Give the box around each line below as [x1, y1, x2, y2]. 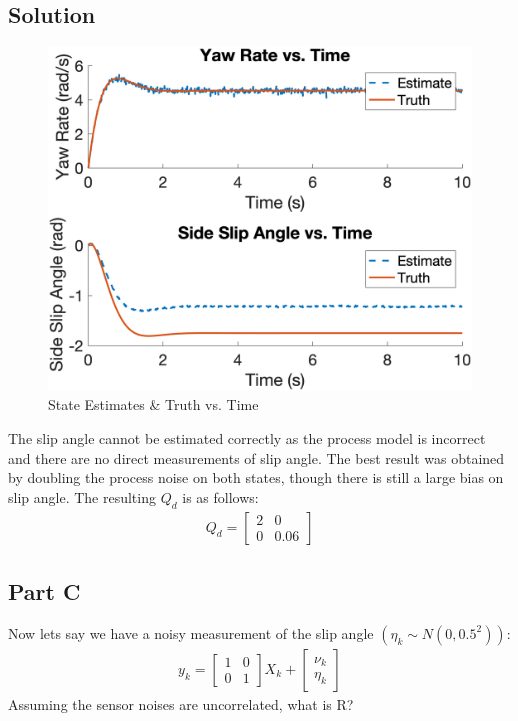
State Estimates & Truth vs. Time [48, 394, 259, 415]
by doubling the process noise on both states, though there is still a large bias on [8, 467, 504, 488]
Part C [8, 576, 81, 607]
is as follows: [182, 486, 259, 507]
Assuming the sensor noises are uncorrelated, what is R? [8, 693, 354, 714]
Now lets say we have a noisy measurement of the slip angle [8, 622, 374, 643]
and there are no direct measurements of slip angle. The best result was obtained [8, 447, 505, 468]
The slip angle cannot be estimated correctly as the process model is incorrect [8, 428, 486, 449]
